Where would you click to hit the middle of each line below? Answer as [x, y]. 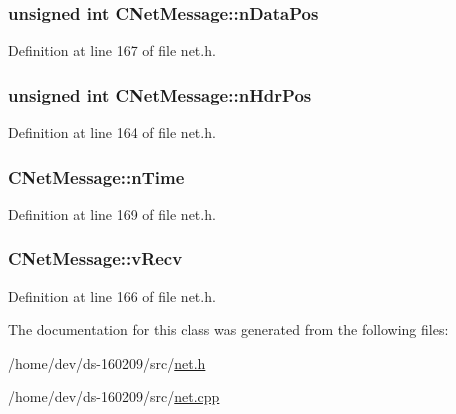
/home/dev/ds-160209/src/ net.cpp [114, 396]
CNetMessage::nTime [96, 176]
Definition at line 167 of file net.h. [112, 50]
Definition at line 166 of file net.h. [112, 295]
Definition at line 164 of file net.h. [112, 132]
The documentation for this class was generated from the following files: [228, 329]
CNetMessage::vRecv [95, 258]
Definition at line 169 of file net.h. [112, 213]
